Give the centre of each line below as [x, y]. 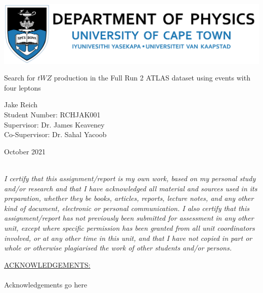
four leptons [23, 87]
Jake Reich [21, 104]
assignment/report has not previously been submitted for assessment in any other [129, 218]
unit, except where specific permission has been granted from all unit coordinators [129, 227]
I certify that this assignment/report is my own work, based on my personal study [130, 178]
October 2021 [25, 151]
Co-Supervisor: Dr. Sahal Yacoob [55, 134]
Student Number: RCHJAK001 [52, 114]
